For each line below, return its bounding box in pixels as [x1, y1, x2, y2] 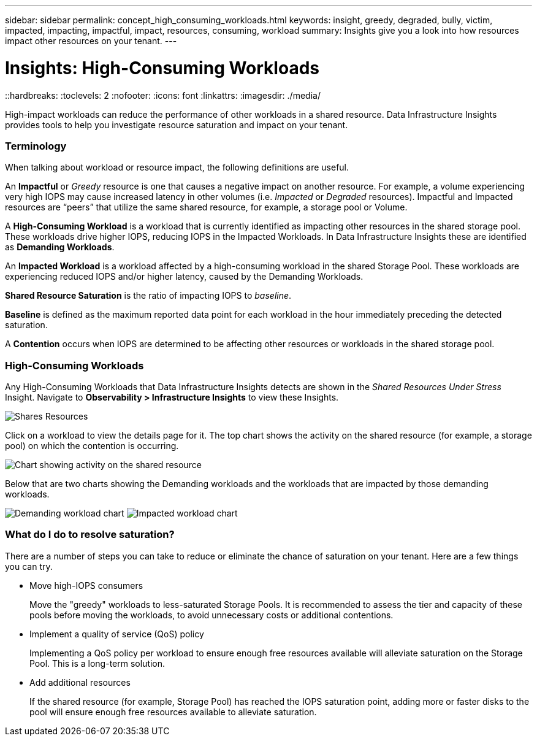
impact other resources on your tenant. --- [5, 36, 177, 46]
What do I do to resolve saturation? [5, 528, 175, 541]
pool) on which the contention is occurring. [5, 440, 179, 451]
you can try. [5, 561, 53, 572]
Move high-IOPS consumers [29, 580, 143, 591]
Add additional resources [29, 677, 131, 688]
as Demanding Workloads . [5, 242, 115, 253]
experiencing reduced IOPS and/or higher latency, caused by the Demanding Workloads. [5, 271, 364, 282]
